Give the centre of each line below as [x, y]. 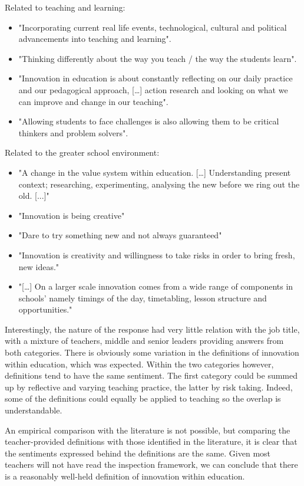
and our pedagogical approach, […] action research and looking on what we [153, 89]
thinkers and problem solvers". [73, 132]
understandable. [34, 410]
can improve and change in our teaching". [93, 101]
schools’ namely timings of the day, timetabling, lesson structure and [143, 298]
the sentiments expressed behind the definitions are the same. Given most [138, 453]
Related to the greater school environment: [82, 152]
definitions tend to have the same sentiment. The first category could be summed [151, 375]
